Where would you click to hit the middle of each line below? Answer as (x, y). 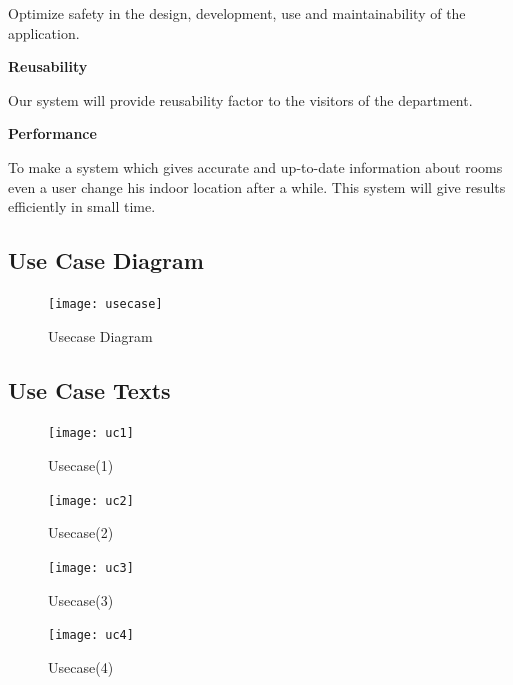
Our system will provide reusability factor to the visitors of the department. (240, 99)
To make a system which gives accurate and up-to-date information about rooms (255, 166)
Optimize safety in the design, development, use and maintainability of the (237, 13)
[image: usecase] (105, 303)
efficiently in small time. (82, 206)
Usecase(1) (81, 465)
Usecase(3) (81, 599)
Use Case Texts (89, 389)
